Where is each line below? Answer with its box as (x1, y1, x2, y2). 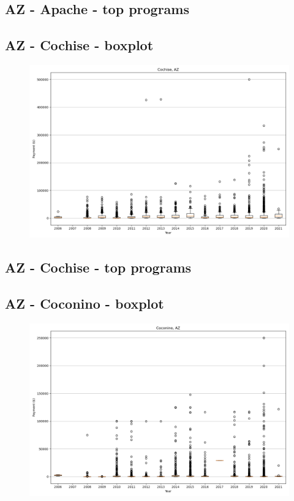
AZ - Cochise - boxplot (5, 36, 154, 55)
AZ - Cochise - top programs (5, 258, 192, 277)
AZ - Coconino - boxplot (5, 294, 164, 313)
